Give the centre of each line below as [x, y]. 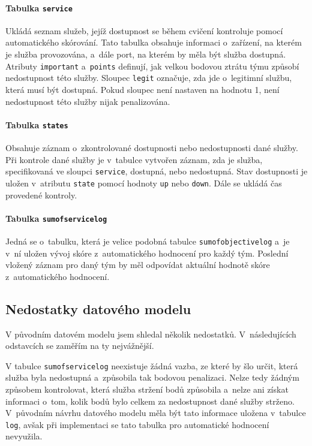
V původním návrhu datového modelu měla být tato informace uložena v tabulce [156, 413]
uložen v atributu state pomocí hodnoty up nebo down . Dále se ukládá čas [144, 183]
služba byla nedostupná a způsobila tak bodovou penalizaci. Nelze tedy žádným [152, 377]
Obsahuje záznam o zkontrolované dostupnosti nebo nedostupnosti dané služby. [152, 147]
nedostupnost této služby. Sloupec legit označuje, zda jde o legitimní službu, [149, 78]
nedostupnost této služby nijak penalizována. [88, 101]
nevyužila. [24, 436]
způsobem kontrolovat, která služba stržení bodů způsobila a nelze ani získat [147, 389]
